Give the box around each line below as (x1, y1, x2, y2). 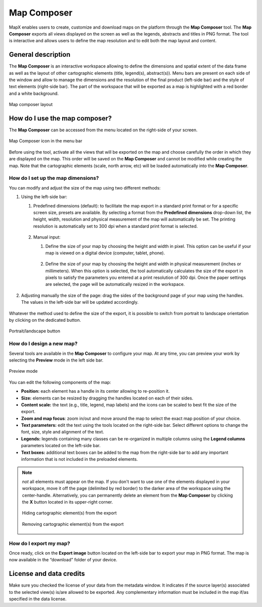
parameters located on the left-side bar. (21, 443, 101, 449)
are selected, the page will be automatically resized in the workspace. (45, 281, 185, 287)
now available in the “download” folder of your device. (9, 557, 117, 563)
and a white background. (9, 90, 59, 96)
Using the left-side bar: (21, 194, 67, 200)
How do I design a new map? (9, 340, 78, 347)
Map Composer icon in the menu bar (9, 138, 82, 144)
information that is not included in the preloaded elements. (21, 456, 138, 462)
